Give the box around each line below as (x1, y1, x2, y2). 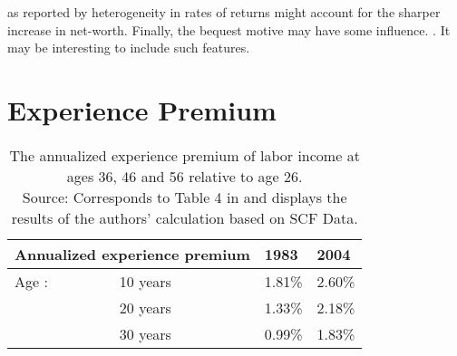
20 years (119, 296, 171, 318)
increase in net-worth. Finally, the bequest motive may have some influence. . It (7, 20, 451, 39)
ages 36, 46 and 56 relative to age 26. (66, 165, 303, 187)
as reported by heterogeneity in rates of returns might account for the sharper (7, 3, 441, 21)
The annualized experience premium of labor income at (9, 144, 360, 166)
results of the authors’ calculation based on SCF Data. (11, 207, 358, 228)
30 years (119, 322, 171, 344)
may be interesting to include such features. (7, 38, 250, 57)
